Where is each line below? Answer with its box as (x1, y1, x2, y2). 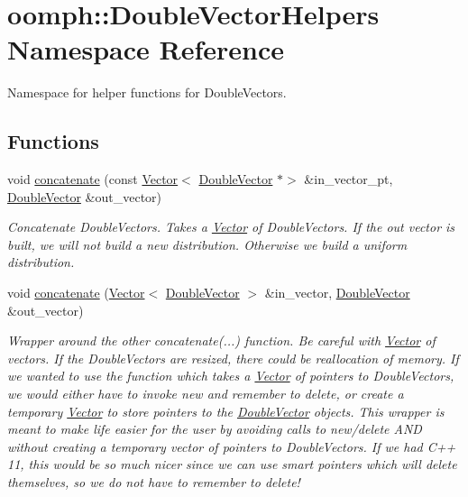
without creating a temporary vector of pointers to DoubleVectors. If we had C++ (7, 437, 456, 456)
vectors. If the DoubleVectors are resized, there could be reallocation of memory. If (7, 348, 459, 367)
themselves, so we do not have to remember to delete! (7, 473, 300, 492)
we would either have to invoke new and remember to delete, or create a (7, 384, 404, 403)
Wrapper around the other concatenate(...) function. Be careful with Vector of (7, 331, 436, 350)
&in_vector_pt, (304, 170, 393, 189)
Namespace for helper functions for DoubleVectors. (7, 83, 287, 102)
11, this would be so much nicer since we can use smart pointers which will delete (7, 455, 457, 474)
